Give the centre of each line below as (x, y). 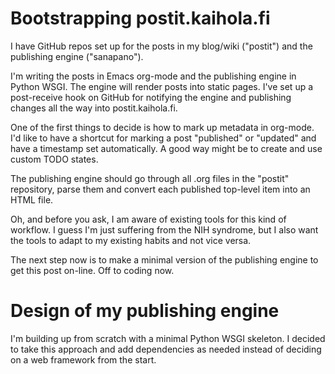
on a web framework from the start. (83, 359)
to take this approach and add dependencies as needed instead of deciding (166, 349)
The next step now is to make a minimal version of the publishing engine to (164, 259)
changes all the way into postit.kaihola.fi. (94, 108)
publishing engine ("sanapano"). (77, 56)
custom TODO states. (54, 159)
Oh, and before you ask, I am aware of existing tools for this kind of (148, 219)
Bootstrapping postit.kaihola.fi (140, 18)
